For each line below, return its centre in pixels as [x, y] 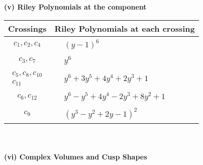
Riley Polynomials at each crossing [125, 28]
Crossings [27, 28]
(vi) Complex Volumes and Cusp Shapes [76, 156]
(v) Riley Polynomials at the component [75, 7]
